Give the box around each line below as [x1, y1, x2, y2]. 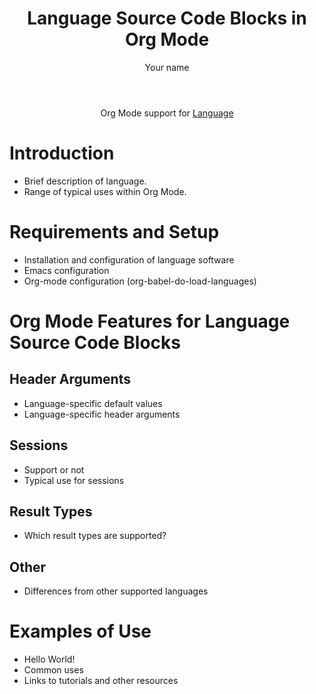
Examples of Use [9, 620, 152, 643]
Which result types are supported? [23, 530, 167, 542]
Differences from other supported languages [23, 585, 209, 597]
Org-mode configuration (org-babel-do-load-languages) [23, 275, 257, 287]
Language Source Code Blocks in [27, 7, 307, 30]
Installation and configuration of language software [23, 253, 235, 266]
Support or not [23, 463, 85, 476]
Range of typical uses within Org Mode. [23, 185, 187, 197]
